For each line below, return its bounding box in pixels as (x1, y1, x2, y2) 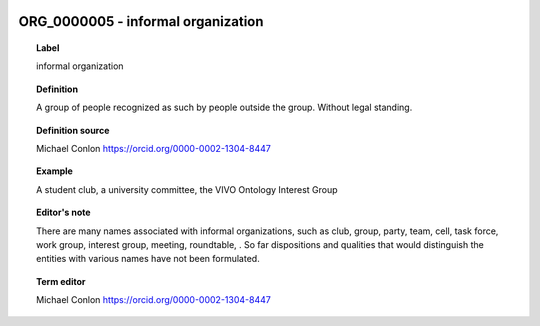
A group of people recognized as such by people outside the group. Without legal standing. (36, 101, 413, 114)
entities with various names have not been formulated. (36, 253, 260, 265)
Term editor (36, 275, 86, 287)
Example (36, 165, 74, 177)
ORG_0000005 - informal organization (18, 13, 264, 30)
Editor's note (36, 206, 91, 219)
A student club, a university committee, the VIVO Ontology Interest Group (36, 183, 339, 195)
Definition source (36, 124, 110, 136)
